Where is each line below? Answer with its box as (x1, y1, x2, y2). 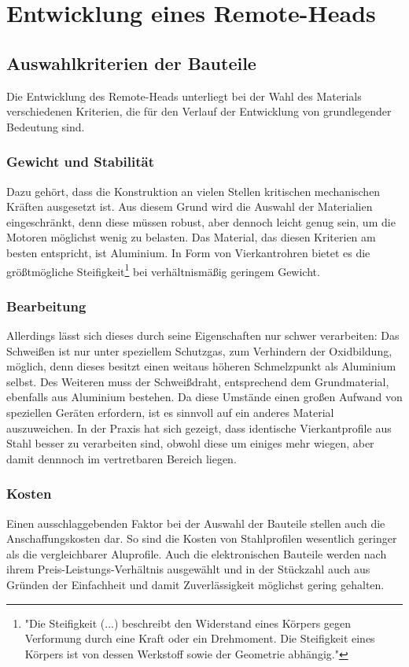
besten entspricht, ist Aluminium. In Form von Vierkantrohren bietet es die (6, 244, 370, 260)
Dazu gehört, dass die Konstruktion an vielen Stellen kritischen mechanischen (6, 182, 381, 199)
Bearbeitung (6, 296, 87, 315)
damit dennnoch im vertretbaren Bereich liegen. (6, 450, 237, 466)
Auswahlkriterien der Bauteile (6, 50, 256, 75)
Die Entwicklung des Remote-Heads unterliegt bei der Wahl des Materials (6, 87, 362, 104)
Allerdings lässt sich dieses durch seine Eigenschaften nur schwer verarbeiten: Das (6, 327, 400, 344)
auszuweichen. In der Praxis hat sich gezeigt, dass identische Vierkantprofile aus (6, 419, 392, 436)
